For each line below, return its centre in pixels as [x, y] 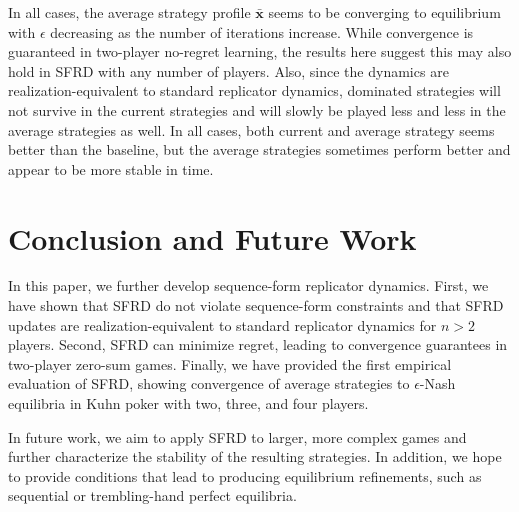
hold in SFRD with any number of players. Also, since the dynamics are [228, 70]
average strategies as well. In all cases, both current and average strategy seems [251, 129]
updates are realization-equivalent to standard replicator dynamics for [222, 324]
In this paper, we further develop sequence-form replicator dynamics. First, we [248, 285]
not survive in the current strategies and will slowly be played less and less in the [257, 109]
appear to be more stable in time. [111, 168]
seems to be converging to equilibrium [384, 12]
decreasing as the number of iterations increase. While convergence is [262, 31]
